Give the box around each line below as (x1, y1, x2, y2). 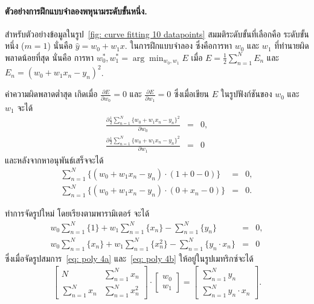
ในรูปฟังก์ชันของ (220, 87, 272, 100)
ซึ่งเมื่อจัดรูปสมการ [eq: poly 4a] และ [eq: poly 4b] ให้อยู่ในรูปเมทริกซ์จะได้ (5, 252, 254, 264)
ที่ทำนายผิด (274, 39, 309, 52)
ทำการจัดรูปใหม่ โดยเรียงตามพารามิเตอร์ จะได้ (5, 207, 150, 220)
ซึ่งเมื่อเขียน (173, 87, 210, 100)
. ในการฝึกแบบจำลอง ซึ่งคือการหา (124, 39, 232, 52)
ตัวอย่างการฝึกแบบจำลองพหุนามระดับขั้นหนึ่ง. (5, 4, 147, 17)
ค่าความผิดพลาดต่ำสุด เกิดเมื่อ (5, 87, 98, 100)
